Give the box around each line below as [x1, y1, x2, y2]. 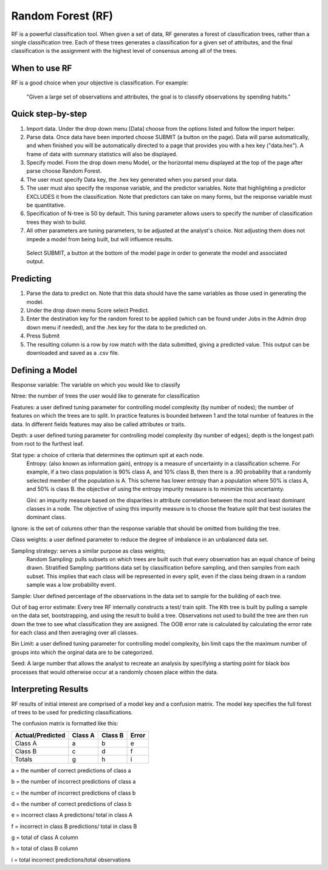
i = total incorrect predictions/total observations [11, 856, 131, 863]
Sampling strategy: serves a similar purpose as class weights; [11, 547, 166, 554]
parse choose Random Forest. [26, 167, 102, 174]
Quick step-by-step [11, 109, 87, 119]
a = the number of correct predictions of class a [11, 767, 131, 774]
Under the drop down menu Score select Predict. [26, 307, 149, 314]
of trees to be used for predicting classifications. [11, 708, 133, 716]
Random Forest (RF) [11, 9, 114, 22]
